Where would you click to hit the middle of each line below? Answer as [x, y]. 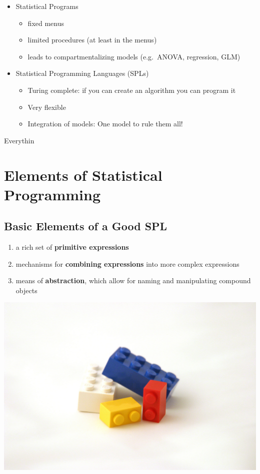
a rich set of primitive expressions [72, 247]
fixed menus [46, 23]
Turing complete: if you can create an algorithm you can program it [132, 90]
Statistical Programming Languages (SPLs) [82, 73]
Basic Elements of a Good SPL [86, 226]
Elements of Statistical [83, 175]
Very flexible [47, 107]
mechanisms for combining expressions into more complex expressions [127, 263]
